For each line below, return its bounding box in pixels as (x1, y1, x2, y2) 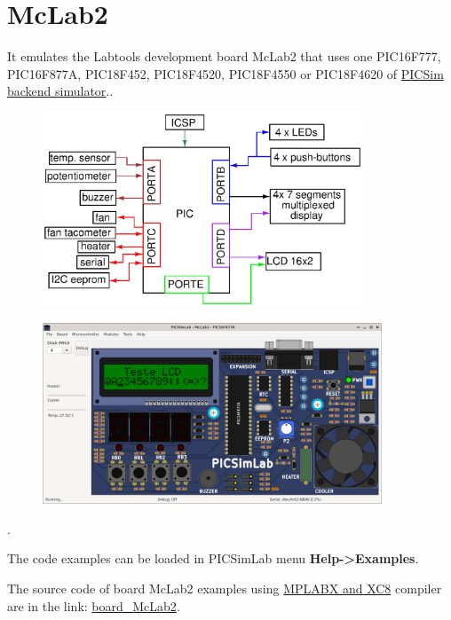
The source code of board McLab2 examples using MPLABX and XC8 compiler (7, 579, 442, 598)
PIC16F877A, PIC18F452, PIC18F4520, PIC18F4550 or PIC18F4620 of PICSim (7, 64, 444, 82)
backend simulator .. (7, 82, 114, 100)
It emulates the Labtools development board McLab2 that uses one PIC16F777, (7, 47, 441, 66)
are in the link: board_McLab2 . (7, 596, 180, 615)
